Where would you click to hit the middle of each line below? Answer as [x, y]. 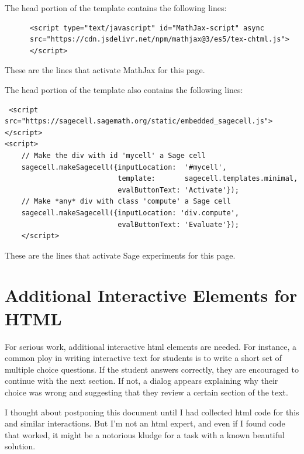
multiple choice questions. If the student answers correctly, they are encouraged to [152, 369]
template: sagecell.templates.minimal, [208, 179]
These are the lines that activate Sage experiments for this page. [120, 255]
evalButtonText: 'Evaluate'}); [178, 224]
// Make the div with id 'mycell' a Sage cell [113, 155]
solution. [20, 446]
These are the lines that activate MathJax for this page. [105, 70]
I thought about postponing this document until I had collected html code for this [152, 412]
